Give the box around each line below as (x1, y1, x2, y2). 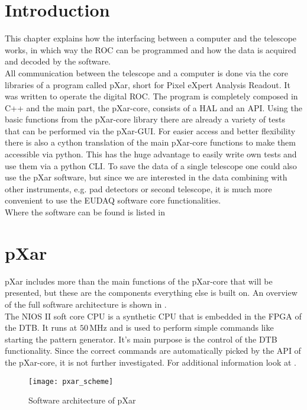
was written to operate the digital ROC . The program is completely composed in (5, 90, 298, 102)
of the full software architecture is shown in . (5, 298, 167, 310)
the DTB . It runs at (5, 321, 77, 334)
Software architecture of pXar (28, 394, 136, 406)
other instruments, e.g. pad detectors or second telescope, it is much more (5, 182, 272, 195)
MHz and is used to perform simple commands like (89, 321, 274, 334)
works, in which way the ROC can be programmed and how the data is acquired (5, 43, 296, 56)
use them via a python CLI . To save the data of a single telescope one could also (5, 159, 297, 172)
